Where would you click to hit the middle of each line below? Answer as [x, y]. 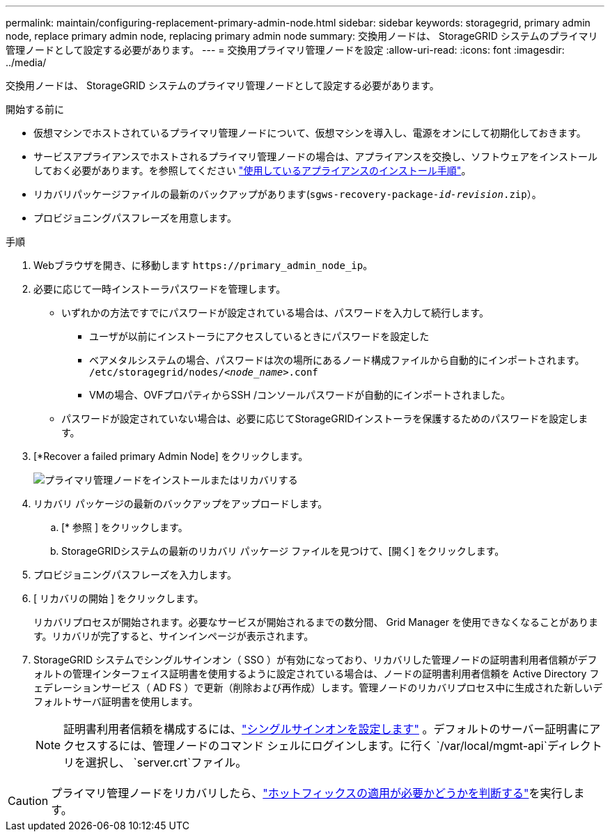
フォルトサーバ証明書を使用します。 [116, 701]
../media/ [26, 62]
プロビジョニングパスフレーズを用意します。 [135, 218]
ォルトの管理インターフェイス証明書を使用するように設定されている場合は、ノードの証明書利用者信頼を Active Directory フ [316, 674]
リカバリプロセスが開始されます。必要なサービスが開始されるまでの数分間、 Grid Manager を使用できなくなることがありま [316, 622]
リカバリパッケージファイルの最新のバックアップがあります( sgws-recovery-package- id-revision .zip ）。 [288, 194]
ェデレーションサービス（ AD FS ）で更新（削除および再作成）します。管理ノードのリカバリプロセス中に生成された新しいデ [318, 688]
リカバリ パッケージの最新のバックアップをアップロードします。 [181, 504]
